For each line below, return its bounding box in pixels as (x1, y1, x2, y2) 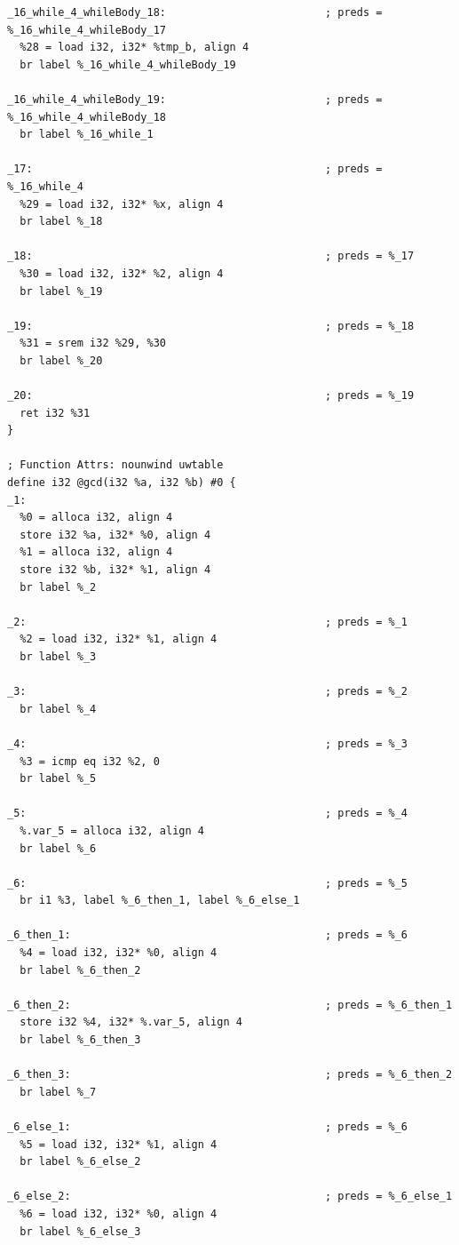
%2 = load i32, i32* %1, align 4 (20, 633, 218, 646)
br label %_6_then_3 (20, 1034, 141, 1047)
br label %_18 (20, 215, 103, 228)
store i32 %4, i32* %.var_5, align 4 (20, 1016, 242, 1029)
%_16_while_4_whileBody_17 (7, 23, 166, 36)
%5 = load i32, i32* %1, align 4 (20, 1137, 218, 1151)
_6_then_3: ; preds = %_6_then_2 (7, 1068, 453, 1081)
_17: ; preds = (7, 163, 383, 176)
